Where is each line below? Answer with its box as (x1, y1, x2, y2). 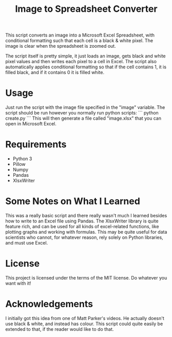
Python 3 (12, 156, 32, 162)
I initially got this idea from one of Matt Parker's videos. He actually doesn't (5, 315, 164, 321)
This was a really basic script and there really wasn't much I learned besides (5, 213, 167, 218)
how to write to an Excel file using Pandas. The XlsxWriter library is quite (5, 218, 159, 224)
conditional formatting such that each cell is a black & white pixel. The (5, 38, 153, 44)
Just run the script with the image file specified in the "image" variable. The (5, 104, 165, 110)
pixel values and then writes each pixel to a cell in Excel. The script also (5, 59, 157, 65)
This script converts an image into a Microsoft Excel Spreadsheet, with (5, 32, 155, 39)
